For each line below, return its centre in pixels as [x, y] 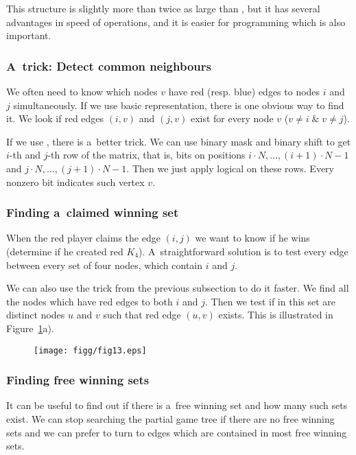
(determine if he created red [65, 251]
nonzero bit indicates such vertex [75, 182]
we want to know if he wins [252, 238]
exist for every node [232, 118]
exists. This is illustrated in [276, 315]
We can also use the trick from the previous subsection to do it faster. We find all [178, 288]
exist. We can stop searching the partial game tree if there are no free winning [170, 419]
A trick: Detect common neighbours [109, 66]
